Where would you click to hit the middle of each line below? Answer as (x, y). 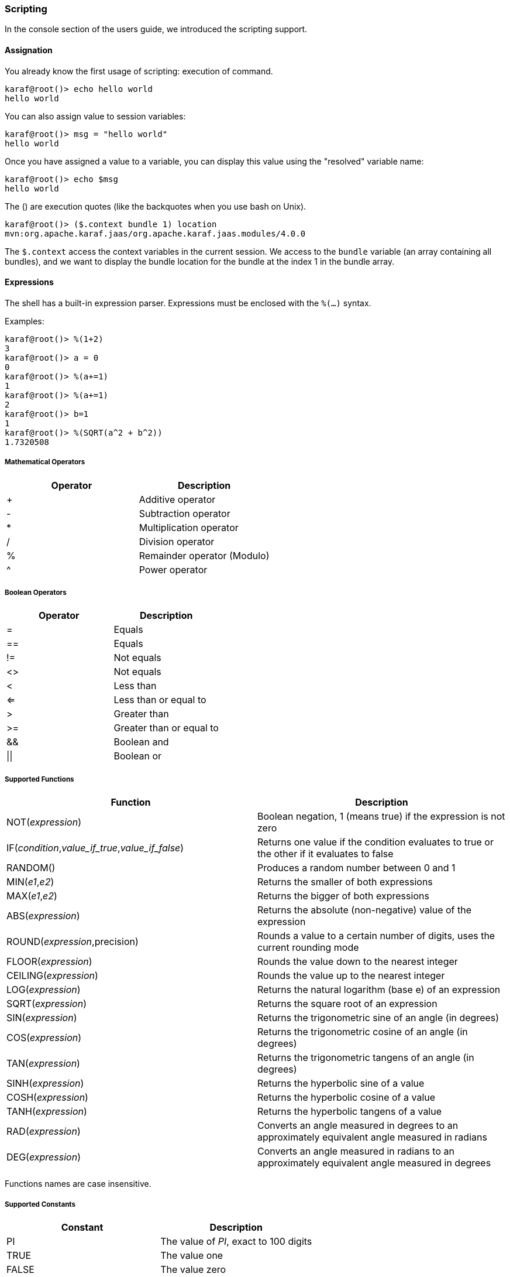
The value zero (193, 1269)
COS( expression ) (44, 1038)
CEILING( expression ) (52, 976)
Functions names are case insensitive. (78, 1184)
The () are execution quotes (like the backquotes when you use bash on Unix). (156, 206)
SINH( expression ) (45, 1083)
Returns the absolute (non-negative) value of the (364, 910)
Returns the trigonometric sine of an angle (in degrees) (378, 1018)
